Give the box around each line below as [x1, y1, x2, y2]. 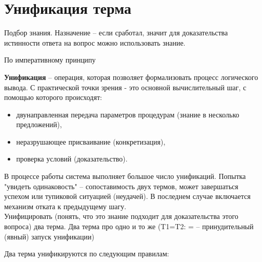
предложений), [16, 119, 62, 130]
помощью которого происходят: [4, 92, 102, 103]
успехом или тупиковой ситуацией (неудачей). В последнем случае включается [4, 191, 251, 201]
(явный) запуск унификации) [4, 231, 94, 241]
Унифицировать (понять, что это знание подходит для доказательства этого [4, 211, 238, 221]
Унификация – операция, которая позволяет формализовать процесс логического [4, 71, 258, 82]
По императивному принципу [4, 54, 96, 65]
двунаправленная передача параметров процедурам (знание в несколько [16, 109, 239, 119]
